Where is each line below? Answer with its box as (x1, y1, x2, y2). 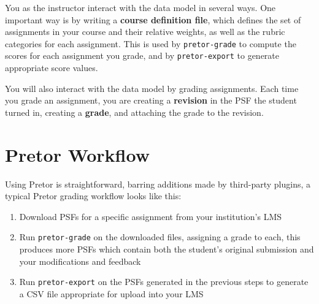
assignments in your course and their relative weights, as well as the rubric (5, 25, 285, 38)
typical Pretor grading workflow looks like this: (5, 189, 182, 202)
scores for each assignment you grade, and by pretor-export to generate (5, 49, 280, 62)
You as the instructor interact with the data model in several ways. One (5, 1, 276, 13)
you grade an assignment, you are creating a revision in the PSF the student (5, 94, 297, 107)
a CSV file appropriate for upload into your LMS (19, 287, 204, 300)
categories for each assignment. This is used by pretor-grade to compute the (5, 37, 296, 50)
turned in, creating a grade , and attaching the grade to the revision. (5, 105, 264, 118)
